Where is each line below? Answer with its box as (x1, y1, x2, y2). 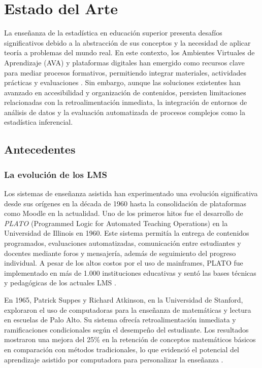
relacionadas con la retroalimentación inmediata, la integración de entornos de (4, 97, 247, 107)
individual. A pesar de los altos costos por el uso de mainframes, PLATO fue (4, 257, 243, 268)
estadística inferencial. (4, 117, 73, 127)
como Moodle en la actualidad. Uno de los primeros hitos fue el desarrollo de (4, 208, 243, 218)
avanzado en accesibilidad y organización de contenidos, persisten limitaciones (4, 87, 246, 97)
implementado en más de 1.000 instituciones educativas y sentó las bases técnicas (4, 267, 256, 278)
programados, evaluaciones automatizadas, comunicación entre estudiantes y (4, 238, 241, 248)
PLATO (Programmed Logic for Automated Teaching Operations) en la (4, 217, 228, 228)
